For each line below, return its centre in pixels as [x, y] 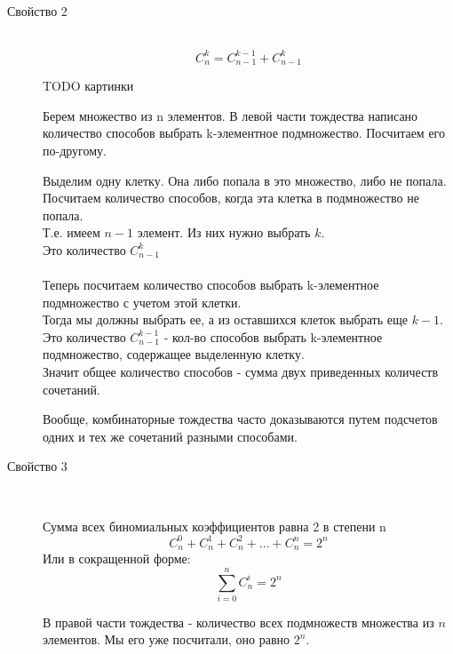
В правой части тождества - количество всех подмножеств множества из [238, 622]
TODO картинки [88, 86]
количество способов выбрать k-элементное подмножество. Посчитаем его [244, 133]
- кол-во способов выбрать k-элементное [273, 336]
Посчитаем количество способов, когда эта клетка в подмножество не [231, 198]
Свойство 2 [37, 11]
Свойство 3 [37, 466]
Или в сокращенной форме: [117, 558]
